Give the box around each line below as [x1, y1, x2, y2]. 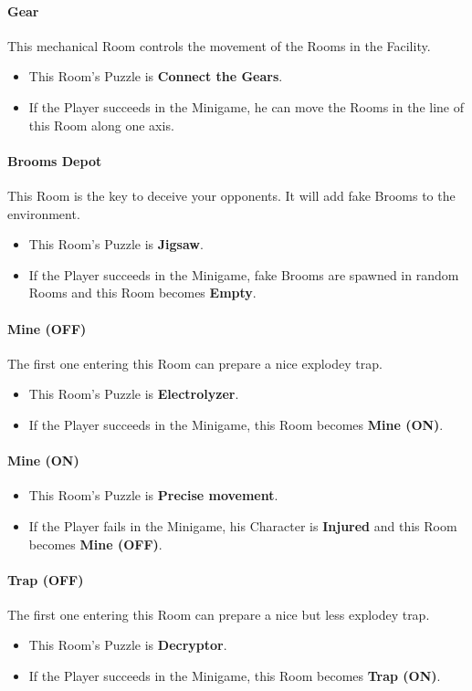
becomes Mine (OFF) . [28, 534, 163, 553]
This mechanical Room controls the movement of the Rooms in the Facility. [7, 36, 431, 55]
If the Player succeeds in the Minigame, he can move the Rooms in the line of [28, 97, 465, 116]
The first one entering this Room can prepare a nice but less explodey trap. [7, 604, 430, 623]
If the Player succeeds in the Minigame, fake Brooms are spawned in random [28, 265, 459, 284]
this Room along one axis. [28, 115, 174, 134]
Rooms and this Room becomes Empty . [28, 283, 257, 302]
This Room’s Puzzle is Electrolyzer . [28, 384, 239, 403]
